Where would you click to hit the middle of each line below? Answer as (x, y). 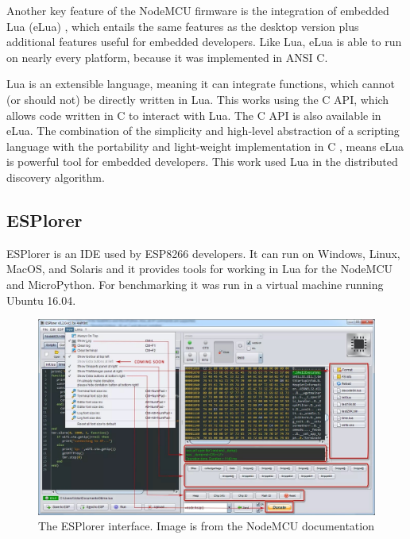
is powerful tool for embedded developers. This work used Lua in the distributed (202, 162)
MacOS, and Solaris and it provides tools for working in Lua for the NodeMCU (200, 269)
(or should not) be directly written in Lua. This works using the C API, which (198, 99)
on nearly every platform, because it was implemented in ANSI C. (167, 57)
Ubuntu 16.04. (41, 300)
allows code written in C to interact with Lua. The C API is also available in (194, 115)
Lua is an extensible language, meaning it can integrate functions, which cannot (201, 84)
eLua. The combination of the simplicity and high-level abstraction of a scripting (203, 131)
